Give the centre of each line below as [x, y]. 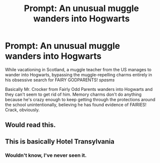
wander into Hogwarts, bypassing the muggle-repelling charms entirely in [79, 74]
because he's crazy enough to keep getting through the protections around [80, 99]
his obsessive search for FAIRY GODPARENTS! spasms [60, 80]
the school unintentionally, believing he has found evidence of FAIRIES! [76, 104]
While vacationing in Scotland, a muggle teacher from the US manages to [78, 69]
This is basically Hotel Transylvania [60, 141]
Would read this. [31, 125]
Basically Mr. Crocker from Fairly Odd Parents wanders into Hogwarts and [79, 89]
